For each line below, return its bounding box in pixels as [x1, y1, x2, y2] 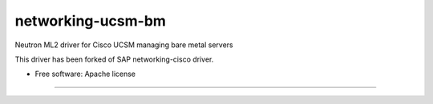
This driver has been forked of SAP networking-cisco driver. [14, 54, 214, 64]
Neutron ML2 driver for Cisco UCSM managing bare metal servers [14, 40, 233, 50]
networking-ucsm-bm [14, 12, 166, 30]
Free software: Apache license [34, 69, 136, 79]
